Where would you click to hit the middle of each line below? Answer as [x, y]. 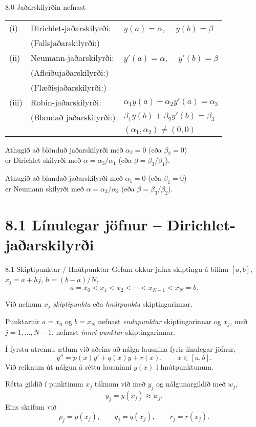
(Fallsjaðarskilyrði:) [65, 42]
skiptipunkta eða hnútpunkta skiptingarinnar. [123, 303]
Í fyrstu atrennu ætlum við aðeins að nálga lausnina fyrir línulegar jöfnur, [121, 349]
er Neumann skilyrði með [45, 188]
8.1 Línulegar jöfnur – [83, 224]
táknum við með [120, 384]
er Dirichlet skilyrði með [43, 160]
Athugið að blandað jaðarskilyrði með [64, 178]
